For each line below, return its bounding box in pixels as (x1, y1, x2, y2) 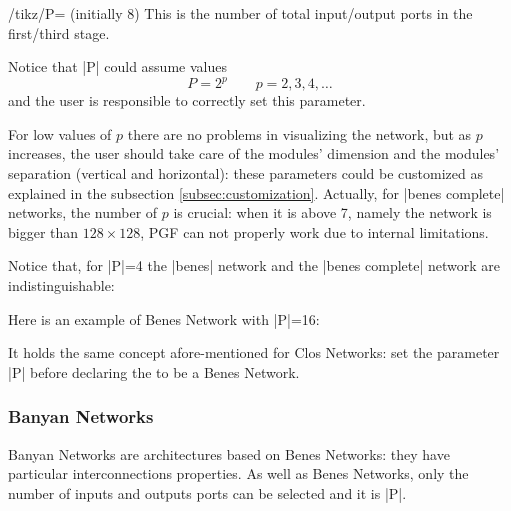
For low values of (8, 123, 112, 144)
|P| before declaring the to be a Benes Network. (8, 361, 300, 382)
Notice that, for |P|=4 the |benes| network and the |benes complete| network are (8, 255, 501, 276)
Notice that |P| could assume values (8, 56, 227, 77)
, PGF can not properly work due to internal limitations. (140, 221, 489, 242)
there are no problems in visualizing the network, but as (127, 123, 472, 144)
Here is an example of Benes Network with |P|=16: (8, 308, 320, 329)
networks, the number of (8, 202, 158, 223)
